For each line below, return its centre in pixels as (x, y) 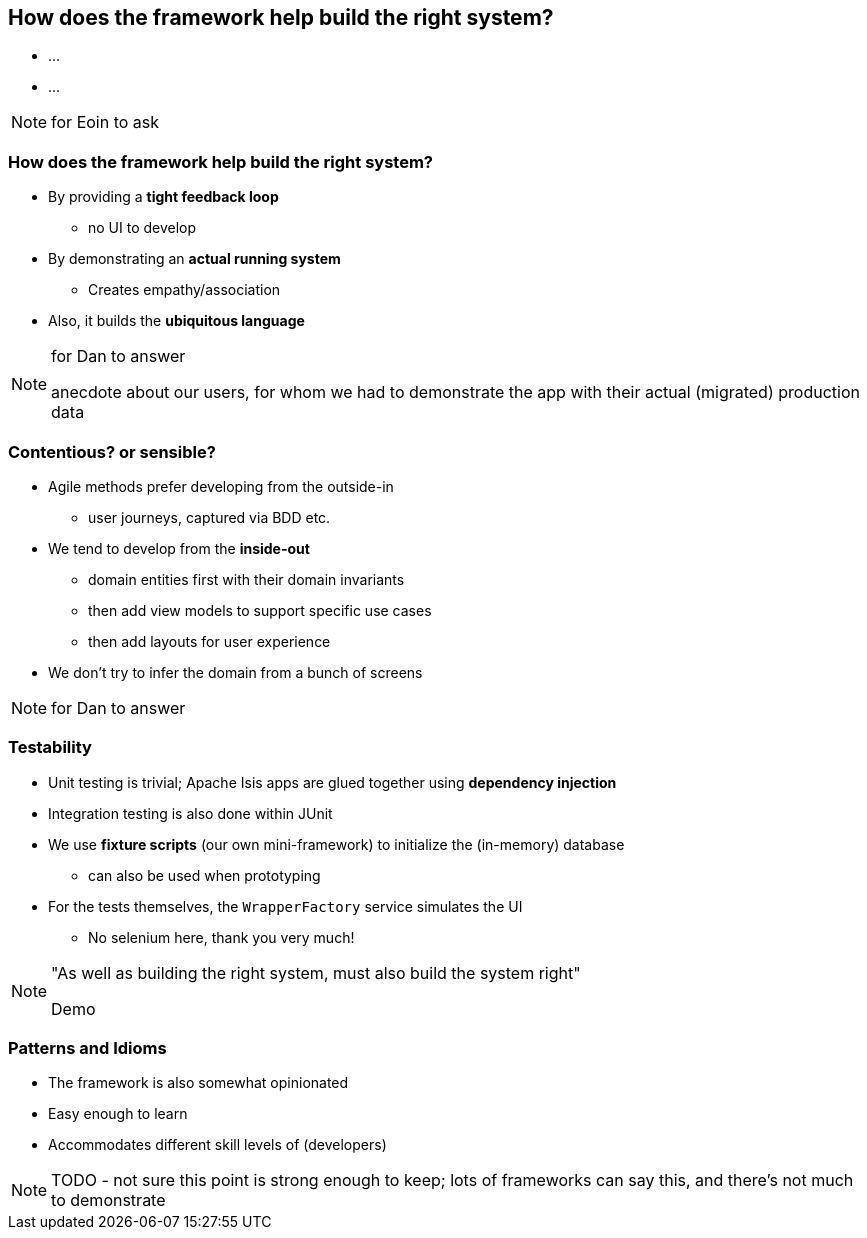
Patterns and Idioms (87, 1048)
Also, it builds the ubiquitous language (176, 321)
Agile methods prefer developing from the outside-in (221, 486)
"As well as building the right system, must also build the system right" (316, 972)
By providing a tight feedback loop (163, 197)
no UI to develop (142, 228)
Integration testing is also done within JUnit (190, 813)
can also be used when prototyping (204, 875)
